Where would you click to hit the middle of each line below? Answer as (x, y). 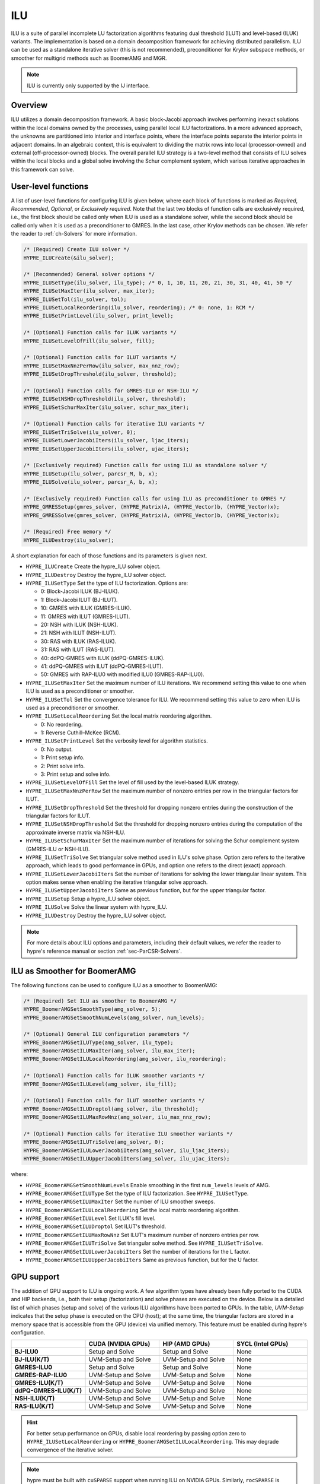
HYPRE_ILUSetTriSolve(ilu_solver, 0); (80, 432)
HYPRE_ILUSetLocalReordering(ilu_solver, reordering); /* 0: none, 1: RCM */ (139, 307)
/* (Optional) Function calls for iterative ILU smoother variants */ (128, 1133)
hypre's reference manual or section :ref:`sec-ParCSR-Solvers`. (104, 951)
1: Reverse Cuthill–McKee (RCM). (81, 733)
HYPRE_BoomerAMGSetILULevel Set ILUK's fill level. (91, 1218)
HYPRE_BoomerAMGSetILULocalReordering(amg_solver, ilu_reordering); (125, 1059)
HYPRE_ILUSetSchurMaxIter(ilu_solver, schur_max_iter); (106, 407)
